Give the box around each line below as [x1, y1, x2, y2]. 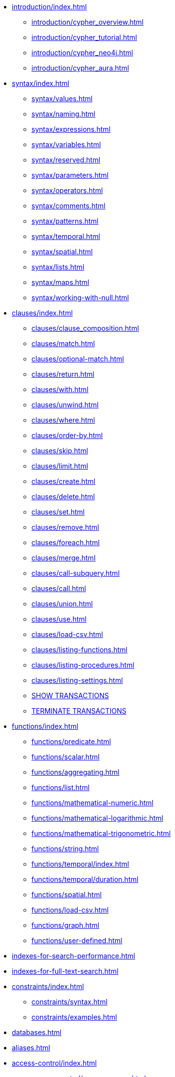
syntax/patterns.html [31, 217, 99, 225]
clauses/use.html [31, 615, 87, 623]
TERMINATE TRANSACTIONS [31, 707, 126, 715]
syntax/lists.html [31, 263, 85, 271]
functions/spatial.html [31, 890, 102, 899]
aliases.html [12, 1043, 50, 1052]
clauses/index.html [12, 309, 73, 317]
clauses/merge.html [31, 554, 96, 562]
